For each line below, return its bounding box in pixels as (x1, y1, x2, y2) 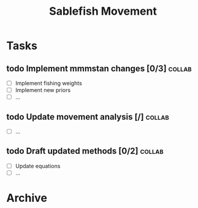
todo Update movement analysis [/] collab (6, 112, 170, 122)
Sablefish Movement (48, 4, 158, 18)
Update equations (15, 162, 61, 169)
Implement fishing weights (15, 80, 83, 87)
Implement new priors (15, 87, 71, 94)
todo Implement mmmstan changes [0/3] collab (6, 63, 192, 74)
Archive (6, 191, 48, 205)
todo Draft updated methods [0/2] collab (6, 146, 164, 156)
